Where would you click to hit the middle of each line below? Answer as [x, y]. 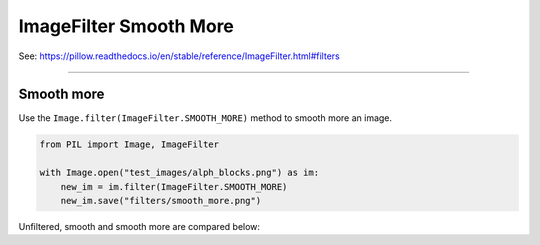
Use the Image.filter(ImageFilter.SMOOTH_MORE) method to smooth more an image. [205, 118]
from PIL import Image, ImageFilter [129, 144]
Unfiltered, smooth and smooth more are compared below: [139, 226]
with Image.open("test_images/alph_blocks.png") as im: [179, 173]
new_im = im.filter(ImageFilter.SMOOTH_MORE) [174, 186]
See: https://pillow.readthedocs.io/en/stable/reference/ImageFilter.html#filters [179, 56]
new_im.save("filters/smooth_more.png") [161, 200]
